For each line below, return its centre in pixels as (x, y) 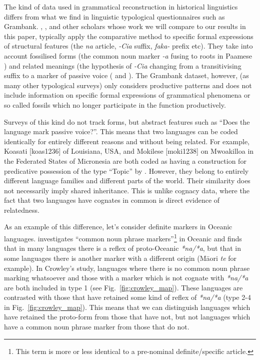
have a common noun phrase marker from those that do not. (97, 327)
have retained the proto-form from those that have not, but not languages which (127, 317)
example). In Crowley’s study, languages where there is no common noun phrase (127, 268)
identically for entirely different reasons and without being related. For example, (127, 141)
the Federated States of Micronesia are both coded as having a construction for (125, 160)
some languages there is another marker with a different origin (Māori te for (120, 258)
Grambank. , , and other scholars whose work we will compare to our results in (125, 26)
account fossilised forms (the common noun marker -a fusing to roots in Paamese (128, 55)
